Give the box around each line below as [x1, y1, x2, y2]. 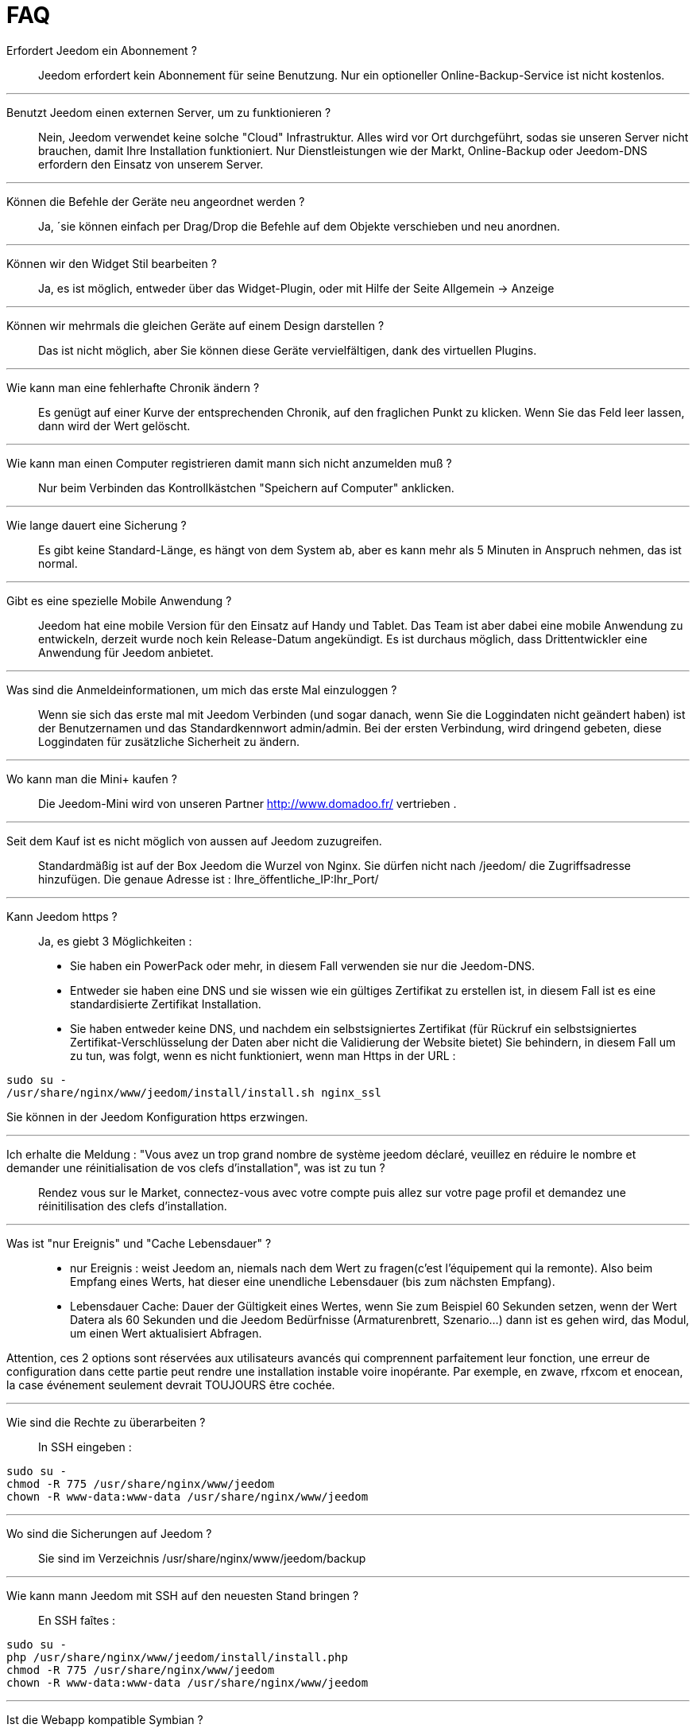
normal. [38, 556, 78, 570]
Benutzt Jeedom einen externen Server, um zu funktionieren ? [6, 105, 331, 119]
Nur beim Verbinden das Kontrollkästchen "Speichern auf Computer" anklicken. [38, 480, 454, 495]
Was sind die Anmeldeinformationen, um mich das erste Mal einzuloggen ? [6, 682, 397, 697]
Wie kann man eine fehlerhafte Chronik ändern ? [6, 380, 260, 394]
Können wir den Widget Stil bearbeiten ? [6, 256, 217, 270]
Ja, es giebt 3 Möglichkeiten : [38, 934, 192, 948]
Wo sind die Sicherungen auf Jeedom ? [6, 1526, 212, 1540]
